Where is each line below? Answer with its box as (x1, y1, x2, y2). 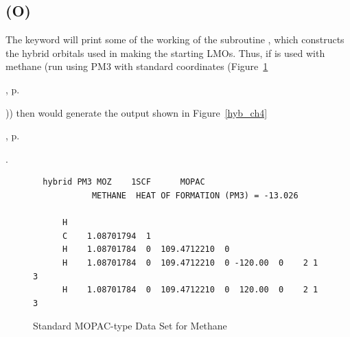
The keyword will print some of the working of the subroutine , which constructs (5, 32, 345, 47)
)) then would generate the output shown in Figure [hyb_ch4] (5, 105, 268, 119)
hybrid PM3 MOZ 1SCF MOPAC (43, 177, 205, 187)
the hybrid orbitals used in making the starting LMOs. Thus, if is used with (5, 45, 325, 60)
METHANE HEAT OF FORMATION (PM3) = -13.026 (91, 190, 299, 200)
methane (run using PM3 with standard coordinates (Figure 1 (5, 59, 268, 73)
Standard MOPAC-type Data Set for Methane (33, 318, 227, 333)
